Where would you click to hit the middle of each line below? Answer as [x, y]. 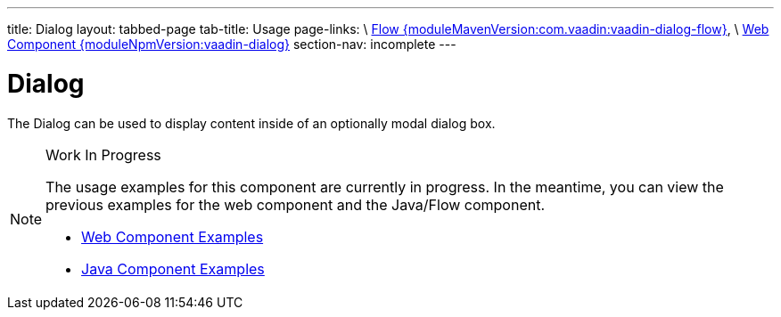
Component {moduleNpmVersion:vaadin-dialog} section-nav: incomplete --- [232, 44]
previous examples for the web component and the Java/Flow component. [296, 204]
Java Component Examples [173, 268]
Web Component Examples [173, 236]
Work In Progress [103, 154]
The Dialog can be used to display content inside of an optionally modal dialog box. [251, 123]
